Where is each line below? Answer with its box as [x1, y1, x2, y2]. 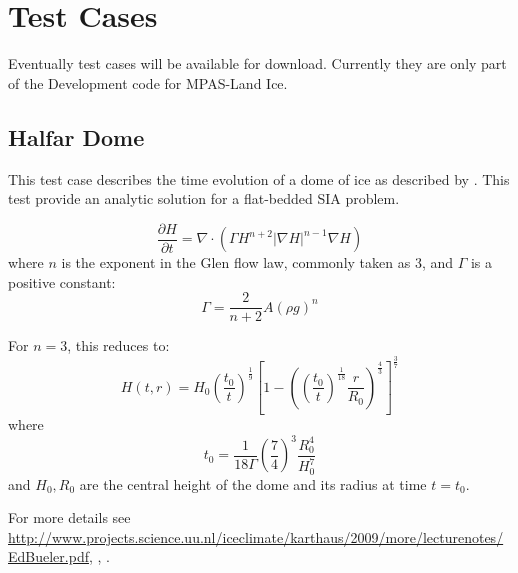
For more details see [8, 507, 131, 528]
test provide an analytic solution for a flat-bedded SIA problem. [8, 188, 400, 209]
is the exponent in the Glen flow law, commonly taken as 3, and [61, 252, 454, 273]
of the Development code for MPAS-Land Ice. [8, 72, 288, 93]
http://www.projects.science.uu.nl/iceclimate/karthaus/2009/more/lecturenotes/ [8, 526, 504, 547]
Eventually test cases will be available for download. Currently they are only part [8, 53, 507, 74]
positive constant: [8, 271, 116, 292]
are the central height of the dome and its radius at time [79, 473, 427, 494]
